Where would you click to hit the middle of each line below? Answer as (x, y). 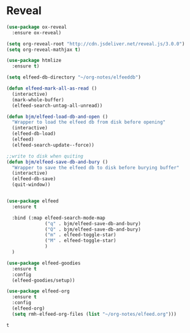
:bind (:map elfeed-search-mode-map (59, 218)
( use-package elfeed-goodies (44, 263)
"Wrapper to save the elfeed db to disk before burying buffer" (96, 167)
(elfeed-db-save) (34, 179)
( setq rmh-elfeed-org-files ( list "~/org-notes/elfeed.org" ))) (94, 314)
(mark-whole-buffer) (38, 100)
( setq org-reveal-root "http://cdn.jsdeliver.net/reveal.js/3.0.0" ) (96, 44)
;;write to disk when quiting (45, 156)
